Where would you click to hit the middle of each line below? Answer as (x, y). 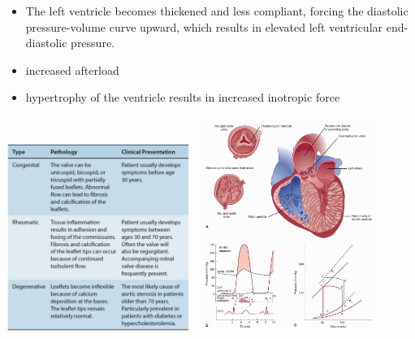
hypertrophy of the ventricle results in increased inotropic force (183, 97)
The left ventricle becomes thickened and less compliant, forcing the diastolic (217, 11)
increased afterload (72, 70)
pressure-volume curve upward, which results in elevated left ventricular (204, 26)
